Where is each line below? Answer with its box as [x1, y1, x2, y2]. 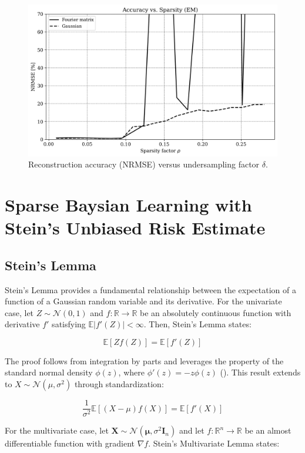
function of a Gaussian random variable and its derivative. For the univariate [5, 295, 282, 307]
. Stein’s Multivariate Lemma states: [148, 437, 280, 449]
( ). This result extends [220, 366, 301, 378]
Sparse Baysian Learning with [5, 192, 252, 216]
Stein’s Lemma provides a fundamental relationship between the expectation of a [5, 283, 296, 296]
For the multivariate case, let [5, 424, 109, 437]
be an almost [244, 424, 291, 437]
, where [118, 366, 145, 378]
